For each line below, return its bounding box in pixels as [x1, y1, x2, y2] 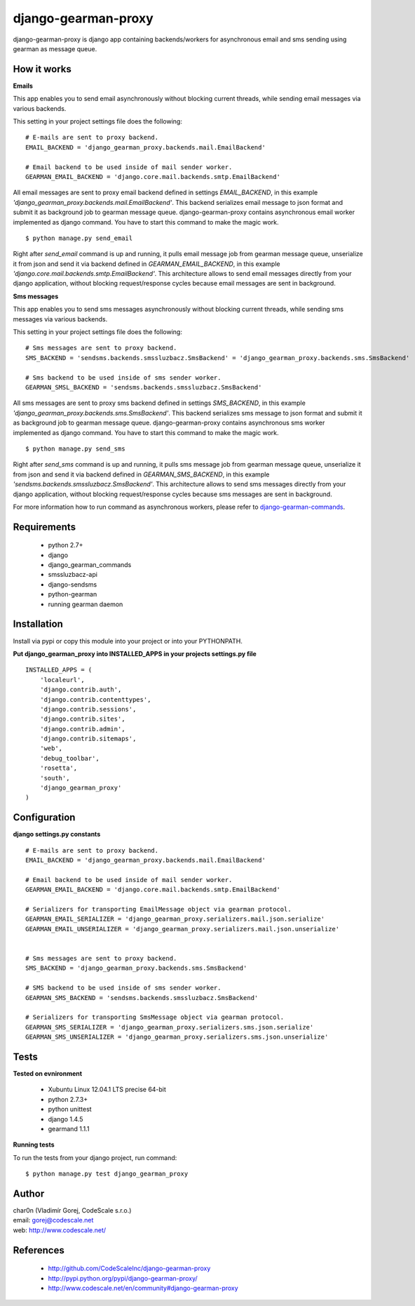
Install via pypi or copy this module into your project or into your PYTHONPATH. [13, 637, 243, 645]
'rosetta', [39, 764, 78, 772]
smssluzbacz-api [48, 571, 98, 579]
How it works [13, 63, 72, 75]
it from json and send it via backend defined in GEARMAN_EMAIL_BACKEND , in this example [13, 260, 280, 268]
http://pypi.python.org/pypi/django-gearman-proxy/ [48, 1274, 198, 1282]
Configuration [13, 811, 76, 824]
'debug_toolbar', [39, 754, 100, 762]
